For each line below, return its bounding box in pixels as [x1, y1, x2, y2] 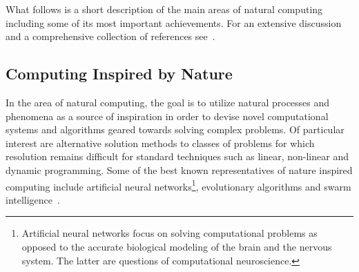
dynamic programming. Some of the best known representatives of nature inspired [6, 162, 353, 177]
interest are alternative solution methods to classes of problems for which [6, 135, 315, 150]
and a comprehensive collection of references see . [6, 29, 215, 43]
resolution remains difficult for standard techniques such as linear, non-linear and [6, 149, 349, 164]
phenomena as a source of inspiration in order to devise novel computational [6, 108, 329, 123]
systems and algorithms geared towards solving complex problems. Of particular [6, 122, 345, 137]
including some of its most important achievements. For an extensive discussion [6, 15, 342, 30]
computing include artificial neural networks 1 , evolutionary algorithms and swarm [6, 177, 351, 193]
